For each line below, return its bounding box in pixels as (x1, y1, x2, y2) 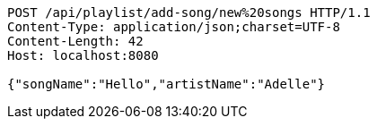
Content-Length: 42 (7, 34, 144, 48)
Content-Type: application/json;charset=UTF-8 (7, 20, 340, 34)
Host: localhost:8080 (7, 48, 159, 63)
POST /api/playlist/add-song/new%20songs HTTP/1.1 (7, 5, 371, 20)
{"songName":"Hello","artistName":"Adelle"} (7, 77, 326, 91)
